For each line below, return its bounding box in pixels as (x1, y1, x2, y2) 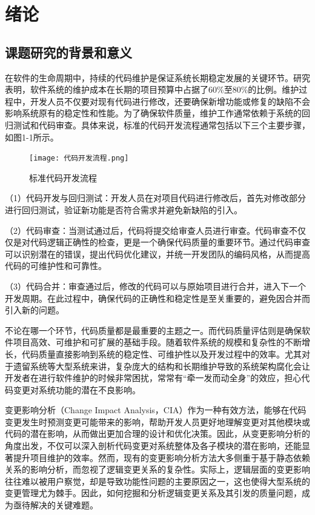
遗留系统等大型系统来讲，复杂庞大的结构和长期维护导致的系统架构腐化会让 (13, 359, 310, 372)
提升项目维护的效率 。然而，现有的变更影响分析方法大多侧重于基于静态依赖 (13, 451, 310, 463)
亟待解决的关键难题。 (13, 499, 98, 511)
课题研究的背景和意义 (5, 42, 132, 61)
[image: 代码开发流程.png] (29, 154, 129, 163)
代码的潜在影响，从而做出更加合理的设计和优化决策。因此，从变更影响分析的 (5, 427, 310, 440)
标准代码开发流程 (29, 171, 97, 184)
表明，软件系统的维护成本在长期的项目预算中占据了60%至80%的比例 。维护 (5, 83, 299, 96)
